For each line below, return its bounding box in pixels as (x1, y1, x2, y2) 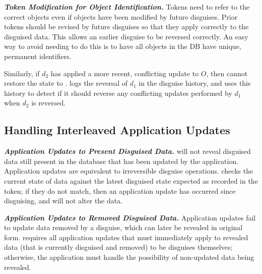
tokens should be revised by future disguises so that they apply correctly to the (4, 21, 249, 32)
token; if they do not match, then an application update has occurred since (4, 185, 236, 196)
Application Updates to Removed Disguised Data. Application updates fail (4, 212, 256, 223)
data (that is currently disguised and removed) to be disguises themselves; (4, 242, 233, 252)
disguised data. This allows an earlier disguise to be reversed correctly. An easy (4, 31, 248, 41)
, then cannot (206, 68, 248, 78)
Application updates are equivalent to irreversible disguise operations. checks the (4, 166, 253, 176)
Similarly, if (4, 68, 40, 78)
